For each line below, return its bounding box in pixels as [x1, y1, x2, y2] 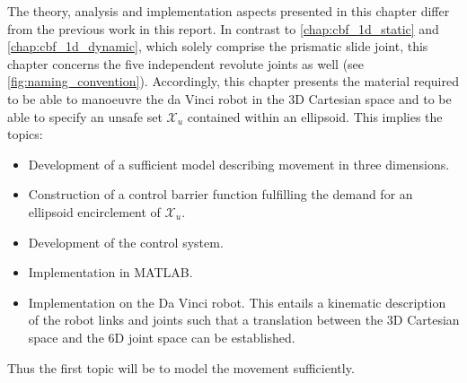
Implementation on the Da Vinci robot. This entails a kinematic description [28, 292, 446, 311]
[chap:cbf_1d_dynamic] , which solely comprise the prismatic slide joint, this [7, 37, 428, 56]
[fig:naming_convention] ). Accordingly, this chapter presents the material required [7, 72, 459, 91]
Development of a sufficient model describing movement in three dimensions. [28, 154, 450, 173]
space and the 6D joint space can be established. [28, 327, 295, 346]
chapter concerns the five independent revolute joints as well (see [7, 54, 365, 73]
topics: [7, 125, 43, 144]
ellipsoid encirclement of [28, 202, 161, 221]
